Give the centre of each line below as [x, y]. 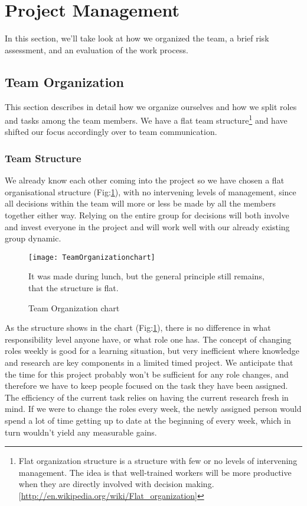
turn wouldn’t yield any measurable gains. [81, 432]
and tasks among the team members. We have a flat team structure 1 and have [146, 119]
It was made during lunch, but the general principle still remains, [146, 276]
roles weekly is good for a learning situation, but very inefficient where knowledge [152, 351]
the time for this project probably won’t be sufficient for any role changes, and [147, 374]
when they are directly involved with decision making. [116, 484]
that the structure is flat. [74, 287]
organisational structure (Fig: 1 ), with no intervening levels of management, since [151, 191]
